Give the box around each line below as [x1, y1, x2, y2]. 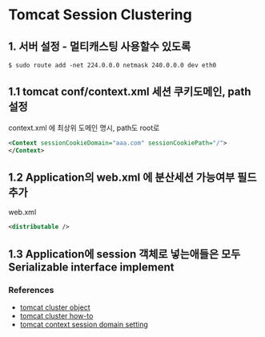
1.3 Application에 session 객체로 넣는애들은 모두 [8, 247, 241, 261]
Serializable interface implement [8, 260, 175, 274]
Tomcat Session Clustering [8, 6, 192, 24]
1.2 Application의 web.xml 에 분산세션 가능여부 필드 [8, 170, 257, 184]
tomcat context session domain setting [19, 319, 148, 329]
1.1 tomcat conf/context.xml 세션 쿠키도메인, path [8, 85, 251, 99]
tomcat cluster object [19, 302, 90, 312]
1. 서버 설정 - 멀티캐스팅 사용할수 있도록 [8, 39, 191, 53]
